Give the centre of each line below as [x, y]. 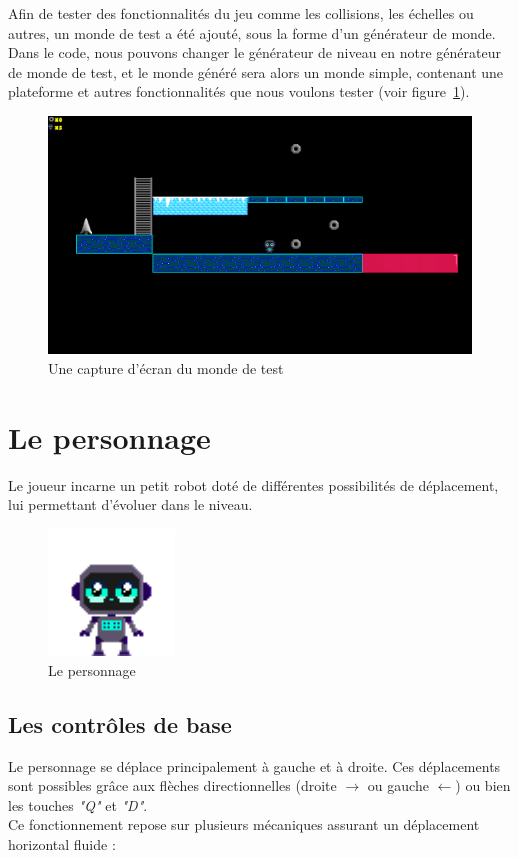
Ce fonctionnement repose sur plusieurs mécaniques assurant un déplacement [244, 824]
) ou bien [483, 785]
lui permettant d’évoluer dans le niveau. [130, 504]
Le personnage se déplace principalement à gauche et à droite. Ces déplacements [254, 765]
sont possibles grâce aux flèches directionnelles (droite [172, 785]
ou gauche [398, 785]
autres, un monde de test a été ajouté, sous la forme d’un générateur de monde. [252, 32]
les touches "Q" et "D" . [78, 804]
